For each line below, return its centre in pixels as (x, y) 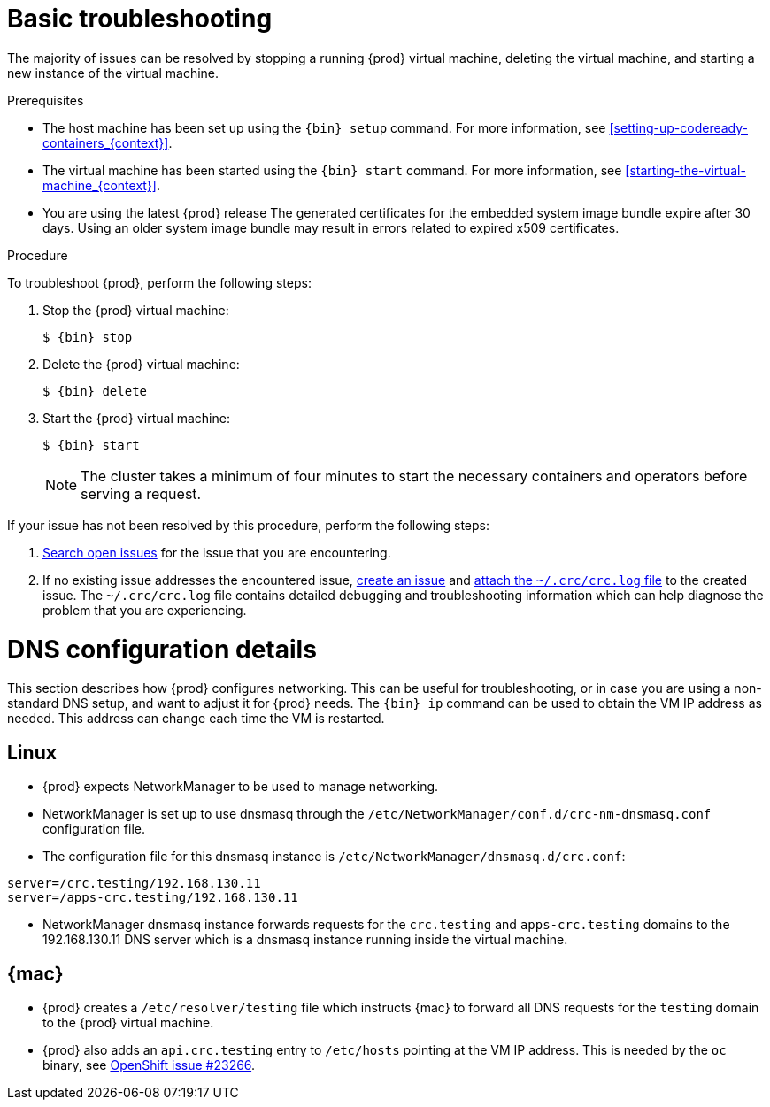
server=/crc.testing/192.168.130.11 (134, 884)
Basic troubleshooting (140, 19)
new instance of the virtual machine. (113, 73)
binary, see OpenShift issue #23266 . (149, 1065)
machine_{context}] (100, 185)
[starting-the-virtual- (685, 170)
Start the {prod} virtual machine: (136, 418)
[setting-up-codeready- (678, 127)
